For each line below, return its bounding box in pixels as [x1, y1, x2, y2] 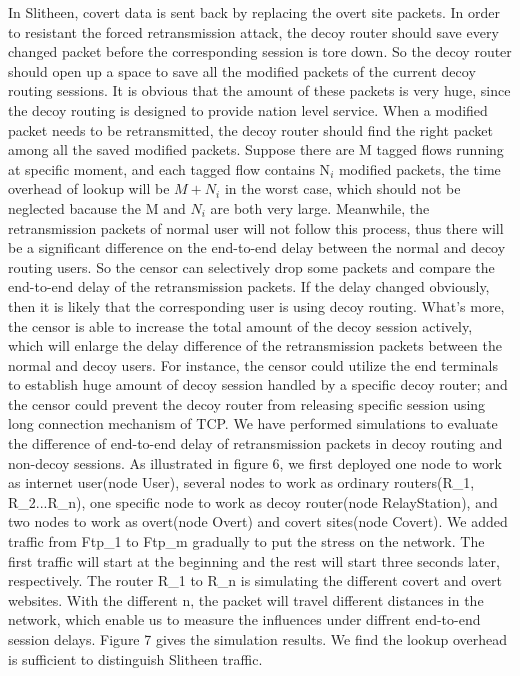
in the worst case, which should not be [224, 178, 461, 199]
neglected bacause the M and [8, 197, 186, 218]
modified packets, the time [338, 158, 501, 179]
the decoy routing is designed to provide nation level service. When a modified [8, 99, 488, 120]
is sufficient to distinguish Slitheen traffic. [8, 648, 263, 669]
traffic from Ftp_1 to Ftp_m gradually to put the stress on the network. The [8, 531, 485, 552]
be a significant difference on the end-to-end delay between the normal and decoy [8, 237, 506, 258]
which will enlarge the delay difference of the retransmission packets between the [8, 335, 502, 356]
